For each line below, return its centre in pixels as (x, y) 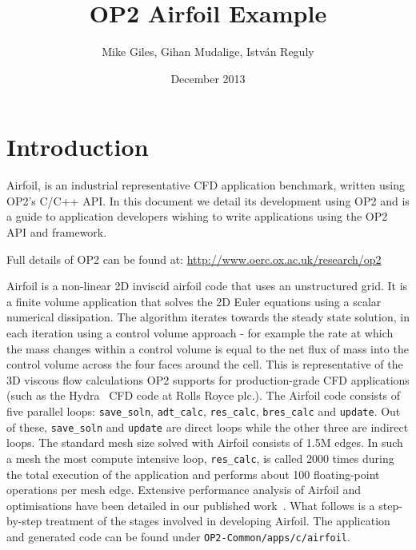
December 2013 (208, 78)
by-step (24, 521)
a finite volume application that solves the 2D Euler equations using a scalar (194, 301)
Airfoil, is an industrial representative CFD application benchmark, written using (206, 185)
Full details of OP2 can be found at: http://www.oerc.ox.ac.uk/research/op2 (194, 259)
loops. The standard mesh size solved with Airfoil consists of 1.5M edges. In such (205, 442)
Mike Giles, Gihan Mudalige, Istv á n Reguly (208, 52)
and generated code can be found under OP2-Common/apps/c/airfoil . (178, 536)
